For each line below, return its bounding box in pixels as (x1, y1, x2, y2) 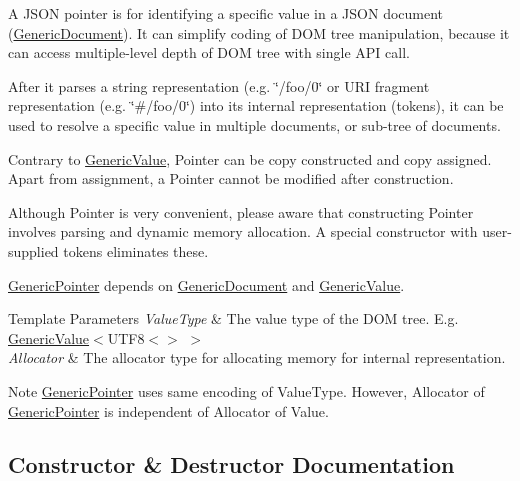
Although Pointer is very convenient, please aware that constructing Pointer (8, 201, 474, 222)
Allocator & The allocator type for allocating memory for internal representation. (8, 347, 506, 368)
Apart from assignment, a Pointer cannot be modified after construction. (8, 168, 454, 189)
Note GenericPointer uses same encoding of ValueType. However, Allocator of (8, 380, 485, 401)
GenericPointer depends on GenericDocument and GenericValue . (8, 274, 405, 295)
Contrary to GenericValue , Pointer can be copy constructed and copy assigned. (8, 148, 492, 169)
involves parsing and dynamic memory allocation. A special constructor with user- (8, 221, 512, 242)
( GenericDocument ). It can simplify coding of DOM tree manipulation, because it (8, 22, 510, 43)
